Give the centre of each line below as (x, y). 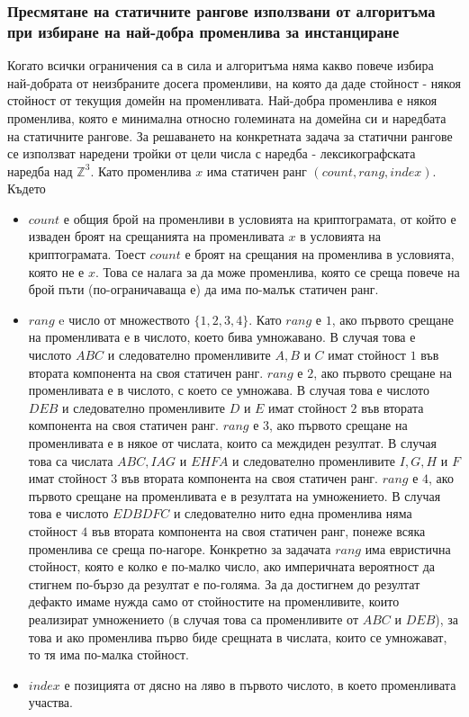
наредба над (40, 170)
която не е (56, 271)
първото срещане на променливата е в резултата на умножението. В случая (234, 495)
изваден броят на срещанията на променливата (156, 236)
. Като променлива (141, 170)
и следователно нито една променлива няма (293, 513)
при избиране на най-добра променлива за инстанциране (203, 31)
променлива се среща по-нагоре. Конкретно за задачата (180, 548)
